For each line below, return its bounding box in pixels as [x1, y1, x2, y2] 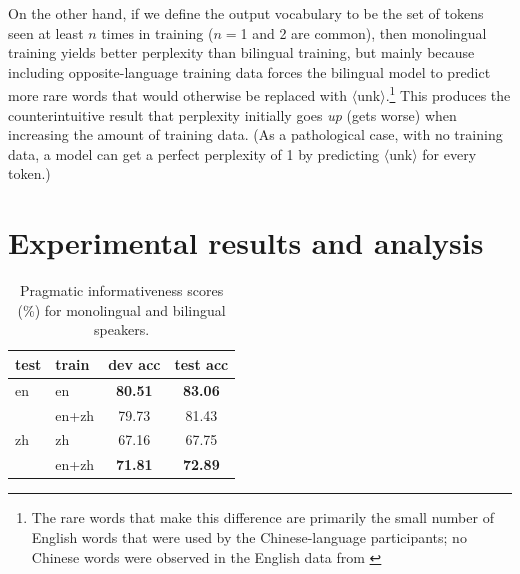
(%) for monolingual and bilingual [17, 299, 226, 320]
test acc [174, 353, 229, 374]
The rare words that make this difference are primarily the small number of [31, 507, 494, 528]
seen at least [8, 22, 84, 43]
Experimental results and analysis [8, 222, 484, 263]
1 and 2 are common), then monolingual [240, 22, 487, 43]
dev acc [108, 353, 161, 374]
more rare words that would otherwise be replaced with [8, 85, 348, 106]
